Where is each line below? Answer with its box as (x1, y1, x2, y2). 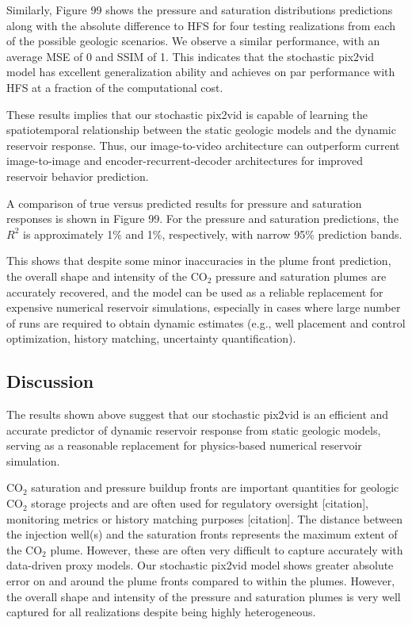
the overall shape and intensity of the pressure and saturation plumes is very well (6, 588, 401, 604)
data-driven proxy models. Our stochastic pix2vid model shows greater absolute (6, 557, 394, 573)
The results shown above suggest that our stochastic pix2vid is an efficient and (6, 406, 389, 423)
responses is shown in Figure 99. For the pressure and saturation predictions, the (6, 210, 399, 227)
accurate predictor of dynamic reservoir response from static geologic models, (6, 421, 381, 438)
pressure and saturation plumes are (216, 267, 387, 284)
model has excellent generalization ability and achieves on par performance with (6, 63, 395, 80)
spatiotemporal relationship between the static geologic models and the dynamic (6, 121, 396, 138)
